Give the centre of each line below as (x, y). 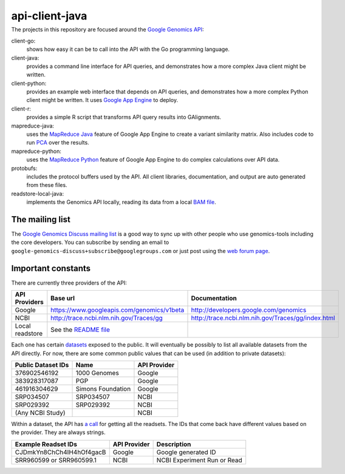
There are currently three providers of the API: (69, 283)
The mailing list (41, 219)
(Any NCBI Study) (40, 413)
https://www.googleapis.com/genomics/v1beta (118, 310)
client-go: (23, 41)
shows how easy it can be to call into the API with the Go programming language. (128, 49)
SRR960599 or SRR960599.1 (56, 460)
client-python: (29, 83)
